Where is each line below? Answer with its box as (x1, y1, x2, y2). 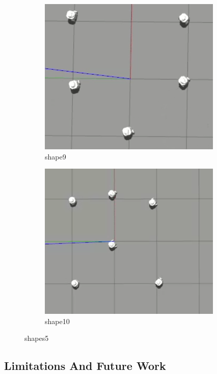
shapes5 (24, 333, 49, 343)
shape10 (45, 315, 70, 326)
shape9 (45, 151, 66, 162)
